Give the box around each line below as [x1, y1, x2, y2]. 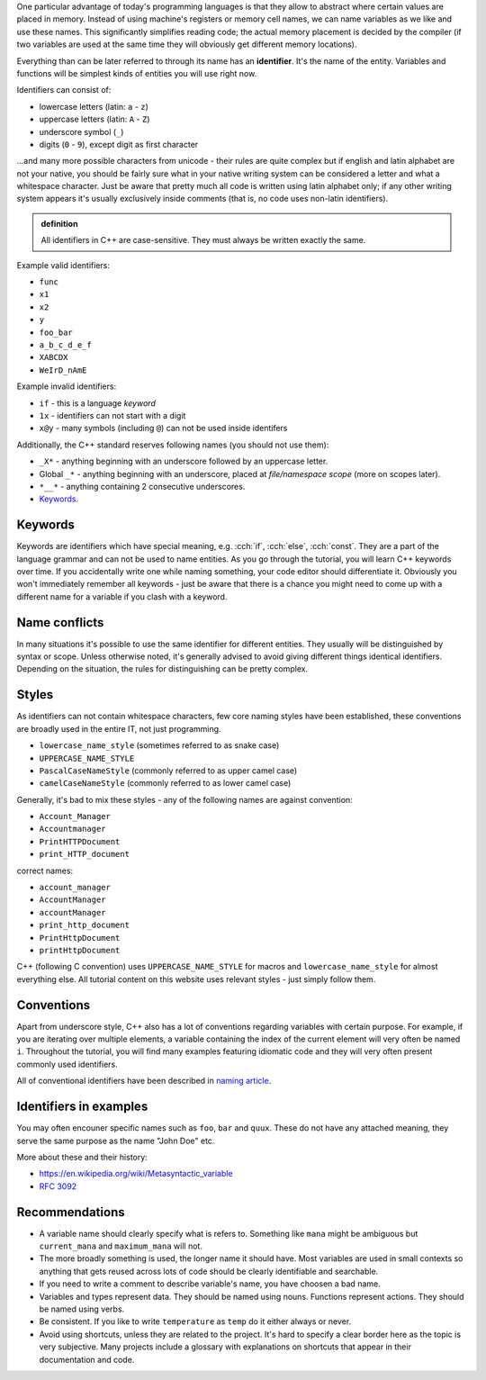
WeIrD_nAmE [39, 365, 87, 375]
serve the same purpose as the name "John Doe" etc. [16, 1135, 215, 1146]
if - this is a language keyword [39, 397, 157, 409]
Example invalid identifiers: [16, 381, 117, 392]
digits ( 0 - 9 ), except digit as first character [39, 139, 199, 149]
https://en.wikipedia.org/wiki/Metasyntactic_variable [39, 1168, 233, 1179]
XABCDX [39, 352, 68, 363]
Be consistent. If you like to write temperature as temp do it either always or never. [39, 1316, 352, 1327]
